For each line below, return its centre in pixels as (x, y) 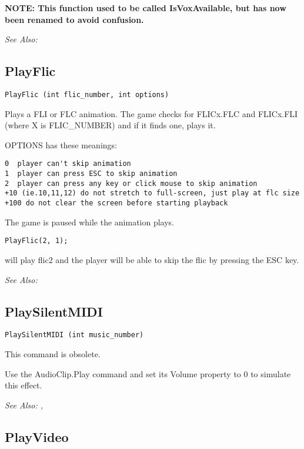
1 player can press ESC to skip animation (91, 174)
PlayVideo (37, 436)
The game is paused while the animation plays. (89, 222)
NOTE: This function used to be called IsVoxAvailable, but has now (146, 8)
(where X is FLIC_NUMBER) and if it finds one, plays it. (110, 125)
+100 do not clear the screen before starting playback (116, 203)
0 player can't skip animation (68, 164)
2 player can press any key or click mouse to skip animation (131, 183)
